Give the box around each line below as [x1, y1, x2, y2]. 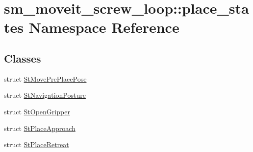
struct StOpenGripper [4, 106, 70, 116]
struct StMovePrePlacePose [4, 73, 87, 84]
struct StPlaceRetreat [4, 139, 69, 150]
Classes [4, 50, 41, 65]
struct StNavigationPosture [4, 90, 86, 100]
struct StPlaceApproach [4, 123, 76, 133]
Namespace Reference [28, 17, 179, 37]
